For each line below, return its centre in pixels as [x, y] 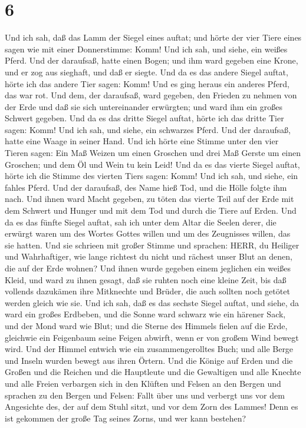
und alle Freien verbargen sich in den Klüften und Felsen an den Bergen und [143, 383]
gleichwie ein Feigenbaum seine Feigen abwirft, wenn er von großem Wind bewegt [152, 337]
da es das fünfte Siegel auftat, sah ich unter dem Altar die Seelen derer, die [141, 222]
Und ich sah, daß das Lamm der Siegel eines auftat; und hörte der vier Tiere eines [153, 37]
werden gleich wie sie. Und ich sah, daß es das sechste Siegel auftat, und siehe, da [152, 302]
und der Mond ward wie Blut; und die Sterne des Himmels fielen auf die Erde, [146, 325]
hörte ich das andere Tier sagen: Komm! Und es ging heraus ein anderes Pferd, [147, 83]
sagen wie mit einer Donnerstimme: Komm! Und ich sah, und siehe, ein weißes [146, 49]
